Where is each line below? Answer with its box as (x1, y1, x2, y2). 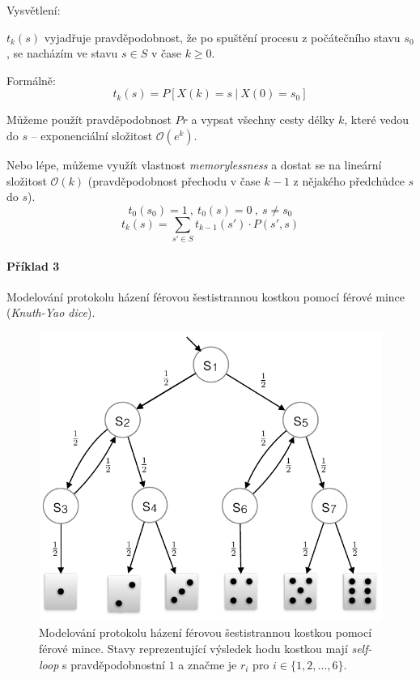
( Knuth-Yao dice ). (6, 304, 95, 321)
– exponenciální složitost (31, 126, 153, 143)
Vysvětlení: (6, 2, 61, 18)
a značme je (178, 656, 237, 673)
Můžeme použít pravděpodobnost (6, 111, 172, 128)
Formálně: (6, 71, 56, 88)
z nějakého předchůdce (293, 172, 405, 189)
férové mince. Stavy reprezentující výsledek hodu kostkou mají (39, 640, 348, 656)
